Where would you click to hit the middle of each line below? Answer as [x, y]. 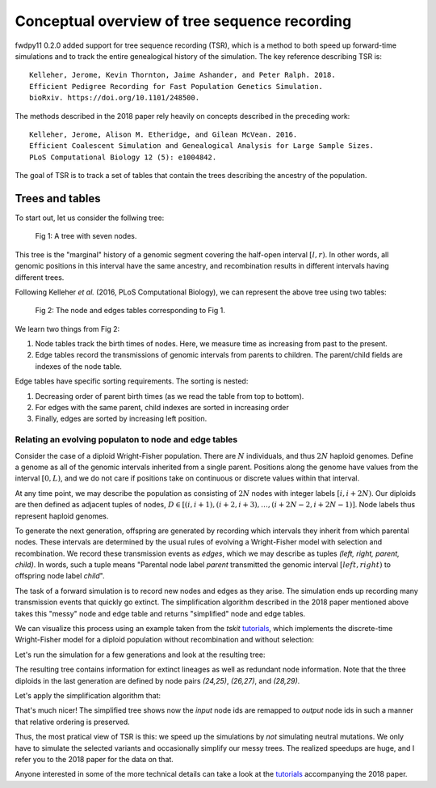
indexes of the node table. [79, 366]
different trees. [40, 277]
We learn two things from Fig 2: [67, 328]
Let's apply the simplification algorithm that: [88, 695]
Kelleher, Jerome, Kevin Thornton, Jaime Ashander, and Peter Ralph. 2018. [182, 75]
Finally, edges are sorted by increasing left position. [121, 419]
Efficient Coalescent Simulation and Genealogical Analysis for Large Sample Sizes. [202, 146]
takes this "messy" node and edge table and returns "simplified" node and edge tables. [160, 613]
